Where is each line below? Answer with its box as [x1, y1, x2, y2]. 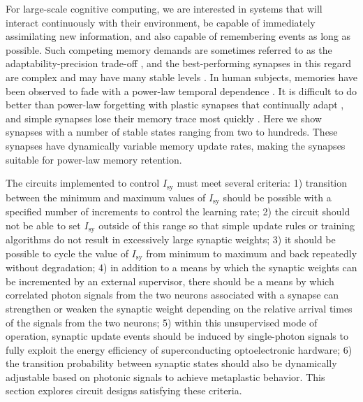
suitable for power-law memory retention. [6, 152, 182, 166]
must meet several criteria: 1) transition [177, 175, 348, 190]
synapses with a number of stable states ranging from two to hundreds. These [6, 124, 338, 139]
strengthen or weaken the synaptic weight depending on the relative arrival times [6, 301, 353, 315]
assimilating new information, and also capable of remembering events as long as [6, 29, 351, 43]
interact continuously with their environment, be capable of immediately [6, 15, 316, 29]
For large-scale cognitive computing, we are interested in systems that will [6, 1, 323, 15]
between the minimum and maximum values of [6, 189, 206, 204]
